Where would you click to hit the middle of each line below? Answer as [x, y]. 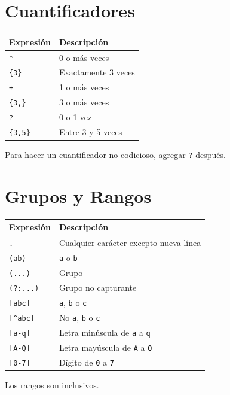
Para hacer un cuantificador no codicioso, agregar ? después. [115, 155]
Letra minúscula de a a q [105, 332]
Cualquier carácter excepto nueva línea [130, 243]
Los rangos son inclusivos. [52, 385]
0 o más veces [84, 57]
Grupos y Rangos [78, 196]
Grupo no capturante [98, 288]
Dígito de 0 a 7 [86, 362]
